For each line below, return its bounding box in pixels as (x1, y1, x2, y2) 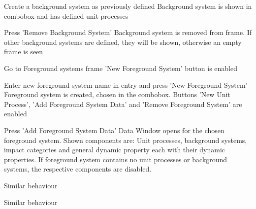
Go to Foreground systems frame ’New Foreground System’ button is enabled (4, 63, 237, 73)
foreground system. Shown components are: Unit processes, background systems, (4, 135, 247, 145)
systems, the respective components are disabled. (4, 164, 152, 174)
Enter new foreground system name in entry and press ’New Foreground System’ (4, 79, 248, 90)
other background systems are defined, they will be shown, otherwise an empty (4, 36, 242, 47)
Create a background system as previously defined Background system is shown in (4, 1, 252, 11)
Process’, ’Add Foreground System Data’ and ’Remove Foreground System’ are (4, 99, 242, 109)
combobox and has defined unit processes (4, 10, 128, 21)
